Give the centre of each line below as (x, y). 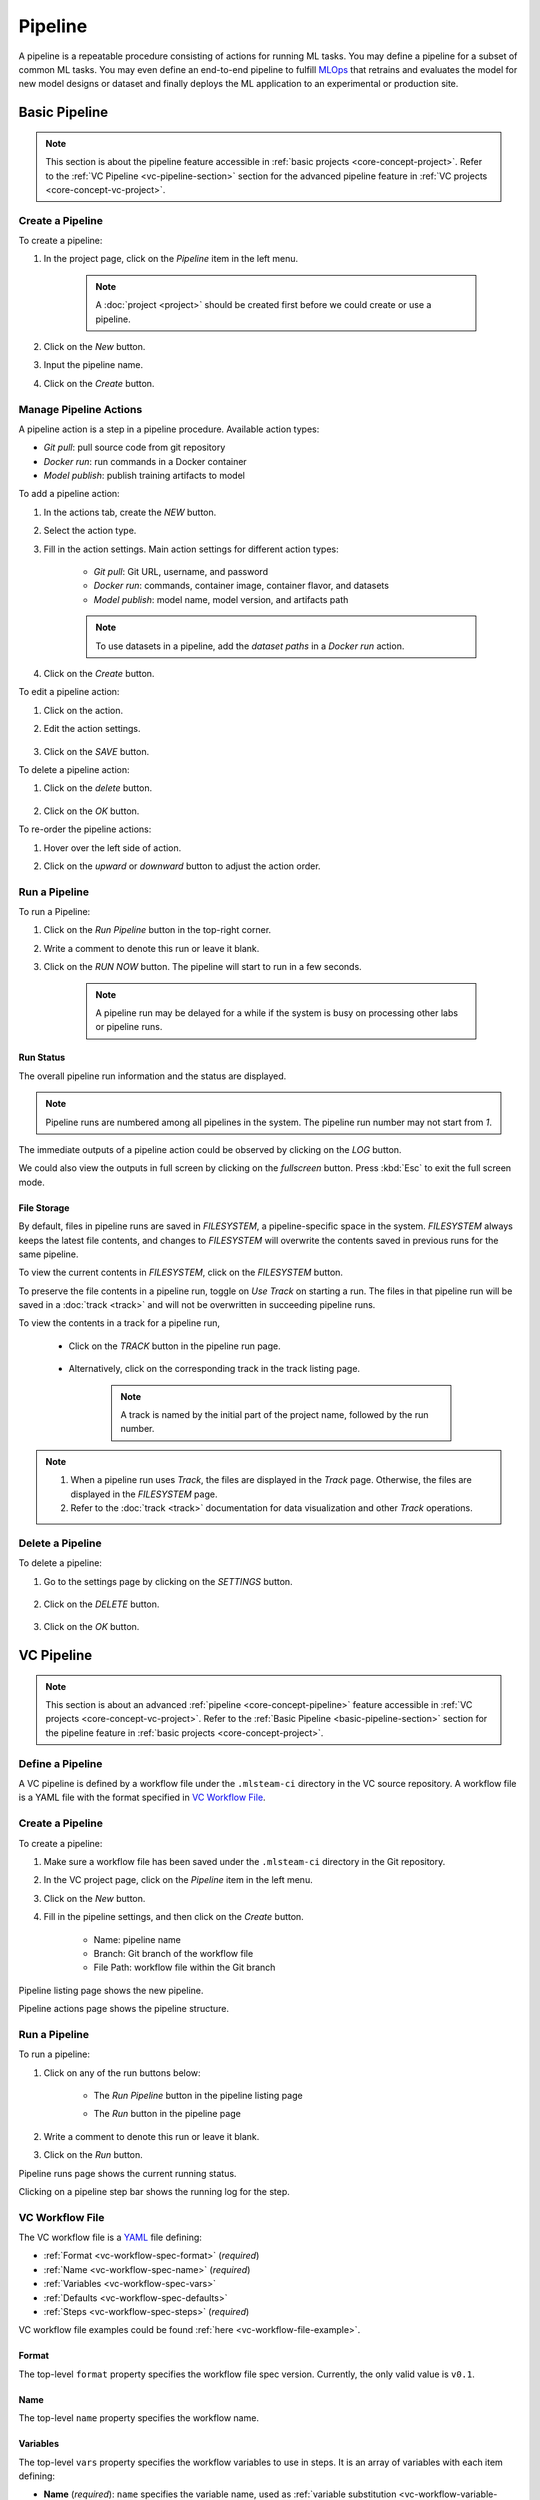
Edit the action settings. (92, 729)
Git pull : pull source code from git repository (134, 447)
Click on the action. (83, 710)
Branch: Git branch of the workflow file (173, 1953)
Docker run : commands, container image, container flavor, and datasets (241, 586)
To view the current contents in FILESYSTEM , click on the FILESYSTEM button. (181, 1272)
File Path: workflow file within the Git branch (184, 1967)
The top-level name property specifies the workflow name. (139, 2418)
